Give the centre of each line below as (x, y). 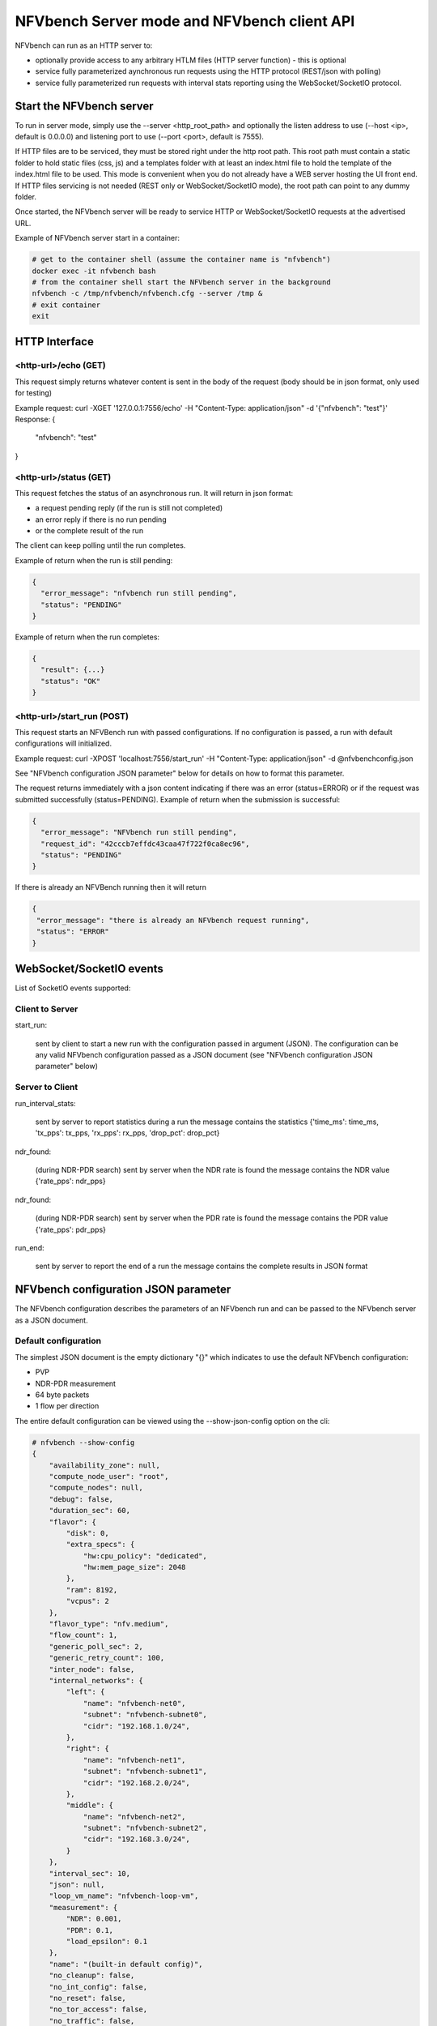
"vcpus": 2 (87, 1601)
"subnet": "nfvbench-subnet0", (145, 1715)
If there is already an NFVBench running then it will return (110, 887)
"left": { (85, 1692)
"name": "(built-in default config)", (126, 1964)
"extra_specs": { (100, 1545)
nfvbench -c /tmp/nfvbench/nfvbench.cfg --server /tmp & (147, 293)
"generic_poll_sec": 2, (96, 1646)
